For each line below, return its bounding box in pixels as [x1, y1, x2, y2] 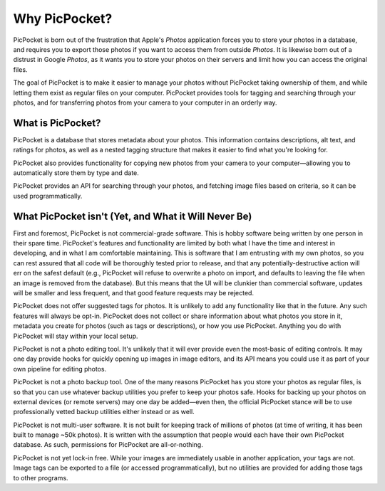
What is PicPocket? [13, 117, 101, 129]
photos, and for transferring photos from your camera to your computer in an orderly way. [13, 98, 277, 107]
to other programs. [13, 473, 68, 482]
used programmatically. [13, 191, 83, 200]
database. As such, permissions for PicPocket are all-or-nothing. [13, 440, 203, 449]
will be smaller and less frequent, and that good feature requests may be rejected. [13, 289, 255, 297]
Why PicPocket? [13, 11, 113, 26]
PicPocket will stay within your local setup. [13, 332, 138, 340]
